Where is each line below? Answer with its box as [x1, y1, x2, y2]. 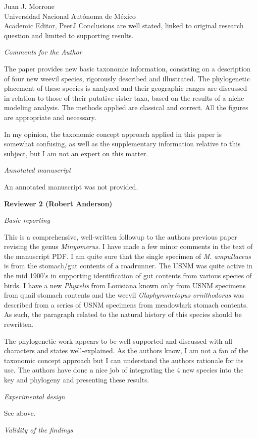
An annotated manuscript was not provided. [4, 181, 138, 191]
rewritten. [4, 319, 34, 329]
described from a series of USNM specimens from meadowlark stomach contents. [4, 299, 248, 310]
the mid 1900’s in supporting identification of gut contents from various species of [4, 270, 252, 281]
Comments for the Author [4, 47, 82, 57]
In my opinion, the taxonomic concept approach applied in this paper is [4, 128, 222, 139]
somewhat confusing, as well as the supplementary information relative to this [4, 138, 241, 149]
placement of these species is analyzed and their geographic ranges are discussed [4, 83, 247, 93]
